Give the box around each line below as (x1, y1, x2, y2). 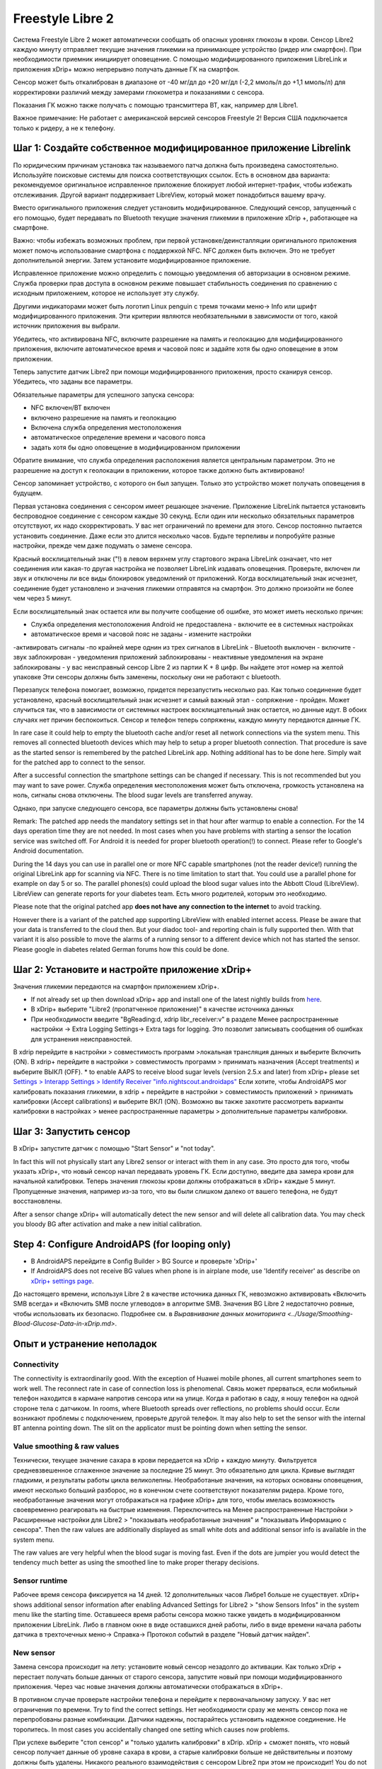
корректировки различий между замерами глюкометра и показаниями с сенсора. (13, 88, 265, 96)
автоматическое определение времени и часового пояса (30, 433, 206, 442)
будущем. (13, 489, 43, 497)
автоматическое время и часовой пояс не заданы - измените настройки (30, 630, 252, 638)
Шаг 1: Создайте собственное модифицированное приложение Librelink (13, 142, 352, 154)
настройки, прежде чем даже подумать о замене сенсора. (13, 541, 192, 550)
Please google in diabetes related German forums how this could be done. (13, 945, 229, 953)
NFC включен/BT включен (30, 403, 110, 412)
